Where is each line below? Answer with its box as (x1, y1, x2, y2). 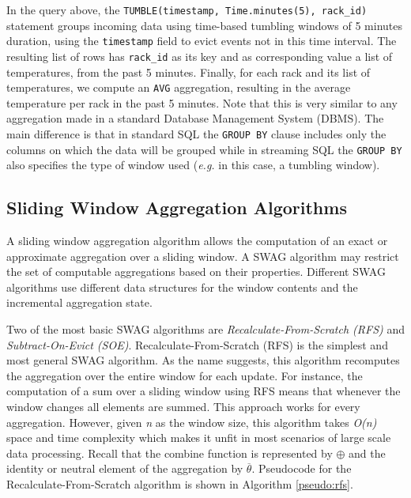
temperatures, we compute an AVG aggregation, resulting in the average (6, 79, 351, 96)
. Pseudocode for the (251, 460, 352, 477)
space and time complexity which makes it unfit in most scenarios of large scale (6, 429, 391, 446)
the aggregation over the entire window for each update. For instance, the (6, 367, 363, 383)
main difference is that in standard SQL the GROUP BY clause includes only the (6, 126, 386, 141)
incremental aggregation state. (6, 294, 153, 311)
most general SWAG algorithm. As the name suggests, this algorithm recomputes (6, 352, 400, 368)
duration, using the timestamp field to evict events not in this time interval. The (6, 32, 397, 49)
